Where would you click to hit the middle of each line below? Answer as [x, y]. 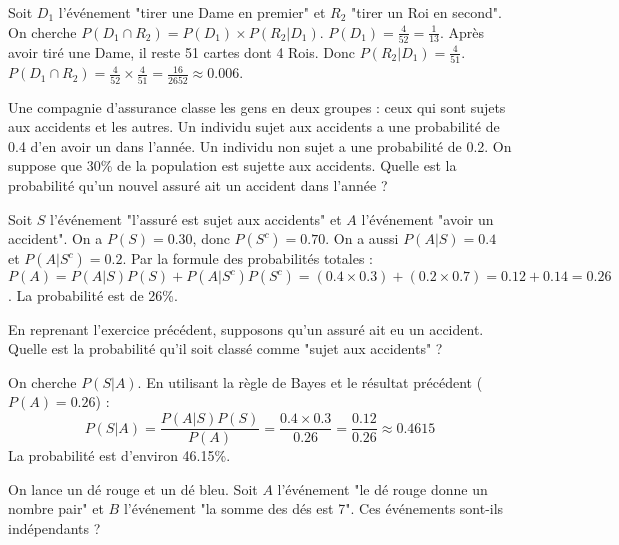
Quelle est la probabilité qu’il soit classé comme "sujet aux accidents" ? [225, 348]
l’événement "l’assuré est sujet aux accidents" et [196, 218]
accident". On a [55, 238]
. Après [462, 31]
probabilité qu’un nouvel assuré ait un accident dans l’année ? [198, 184]
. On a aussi [362, 238]
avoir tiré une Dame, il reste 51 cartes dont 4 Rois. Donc [182, 51]
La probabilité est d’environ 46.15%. [119, 455]
